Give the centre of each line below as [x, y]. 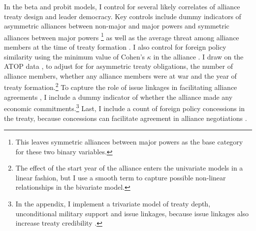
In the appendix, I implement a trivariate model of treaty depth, [113, 204]
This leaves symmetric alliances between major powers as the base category [129, 142]
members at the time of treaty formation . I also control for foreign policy [115, 47]
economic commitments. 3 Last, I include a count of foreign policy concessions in [125, 107]
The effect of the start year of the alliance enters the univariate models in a [129, 168]
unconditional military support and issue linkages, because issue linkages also [132, 213]
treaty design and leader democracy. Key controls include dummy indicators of [123, 16]
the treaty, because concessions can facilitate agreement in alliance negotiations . [126, 118]
